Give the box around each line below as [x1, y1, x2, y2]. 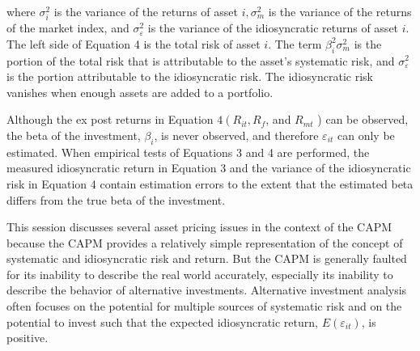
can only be [337, 126, 395, 143]
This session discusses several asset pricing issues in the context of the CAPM [6, 218, 392, 235]
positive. [6, 329, 49, 346]
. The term [268, 35, 322, 52]
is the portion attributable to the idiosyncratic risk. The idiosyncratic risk [6, 68, 373, 85]
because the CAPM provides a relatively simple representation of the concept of [6, 234, 403, 251]
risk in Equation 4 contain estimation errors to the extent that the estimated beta [6, 175, 414, 192]
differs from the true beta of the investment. [6, 191, 226, 208]
